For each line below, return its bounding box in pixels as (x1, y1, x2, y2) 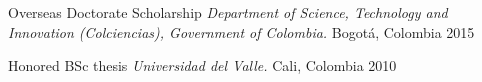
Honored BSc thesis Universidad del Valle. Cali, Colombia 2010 (8, 55, 397, 76)
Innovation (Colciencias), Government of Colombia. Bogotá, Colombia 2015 (8, 21, 475, 42)
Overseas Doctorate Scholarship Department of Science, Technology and (8, 2, 448, 22)
